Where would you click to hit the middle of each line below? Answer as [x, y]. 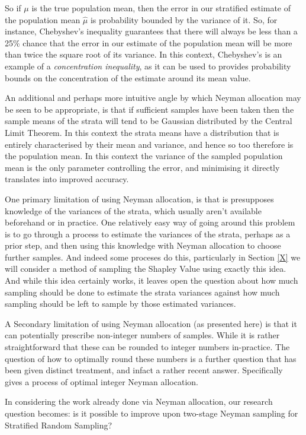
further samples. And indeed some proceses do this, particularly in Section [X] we [153, 257]
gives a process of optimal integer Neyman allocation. [102, 381]
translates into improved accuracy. [67, 179]
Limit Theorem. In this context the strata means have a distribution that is [142, 132]
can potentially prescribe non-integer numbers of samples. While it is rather [142, 335]
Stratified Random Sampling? [59, 425]
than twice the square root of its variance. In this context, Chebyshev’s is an [144, 54]
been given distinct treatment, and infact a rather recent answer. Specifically [144, 370]
